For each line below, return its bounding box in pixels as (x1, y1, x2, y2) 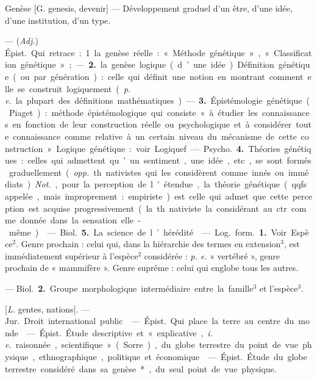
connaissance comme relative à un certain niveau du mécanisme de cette (13, 129, 297, 142)
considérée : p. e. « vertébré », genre (144, 249, 280, 262)
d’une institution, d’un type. (5, 13, 111, 26)
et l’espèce (259, 282, 298, 295)
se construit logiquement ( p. (17, 82, 131, 95)
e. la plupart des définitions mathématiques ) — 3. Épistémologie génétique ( (5, 94, 310, 107)
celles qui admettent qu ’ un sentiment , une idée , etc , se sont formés (27, 154, 312, 167)
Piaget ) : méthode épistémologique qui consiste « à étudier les (9, 106, 258, 118)
